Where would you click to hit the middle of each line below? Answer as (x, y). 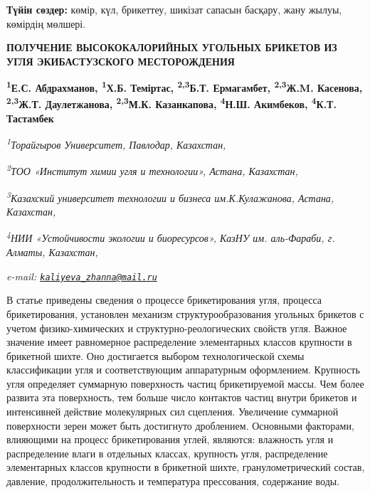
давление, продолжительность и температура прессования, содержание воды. (173, 481)
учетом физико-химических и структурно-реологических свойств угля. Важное (177, 328)
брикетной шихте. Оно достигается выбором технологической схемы (155, 355)
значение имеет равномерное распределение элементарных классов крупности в (179, 342)
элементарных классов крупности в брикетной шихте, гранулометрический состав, (186, 467)
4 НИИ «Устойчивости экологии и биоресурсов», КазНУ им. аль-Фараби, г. (171, 237)
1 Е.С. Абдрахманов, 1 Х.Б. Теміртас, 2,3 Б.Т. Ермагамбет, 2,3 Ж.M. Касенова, (185, 87)
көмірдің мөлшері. (46, 23)
